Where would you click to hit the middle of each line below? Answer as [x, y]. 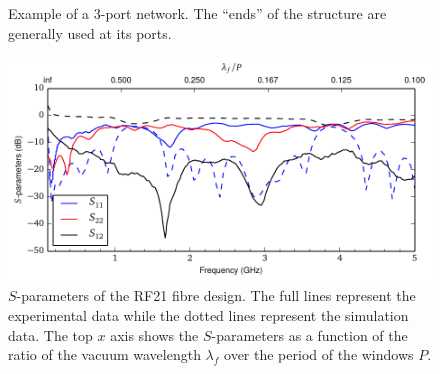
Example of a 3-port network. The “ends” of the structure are [197, 13]
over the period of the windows [319, 354]
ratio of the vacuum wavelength [104, 354]
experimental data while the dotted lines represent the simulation [208, 315]
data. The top [50, 334]
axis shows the [154, 334]
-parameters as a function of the [309, 334]
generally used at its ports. [90, 32]
